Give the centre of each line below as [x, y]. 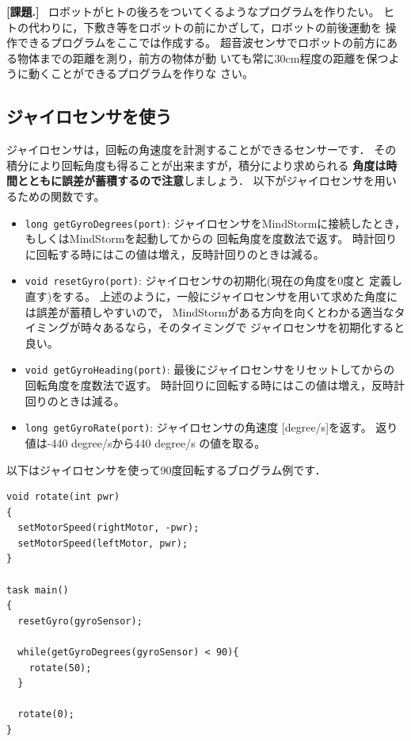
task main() [38, 590]
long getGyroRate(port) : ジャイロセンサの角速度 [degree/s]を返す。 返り [211, 427]
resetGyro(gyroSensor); [80, 621]
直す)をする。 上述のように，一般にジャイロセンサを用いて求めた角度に [211, 296]
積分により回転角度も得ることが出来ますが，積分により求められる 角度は [196, 165]
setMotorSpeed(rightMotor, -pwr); [108, 528]
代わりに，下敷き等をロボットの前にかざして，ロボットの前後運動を [205, 27]
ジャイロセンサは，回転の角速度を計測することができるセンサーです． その [202, 150]
